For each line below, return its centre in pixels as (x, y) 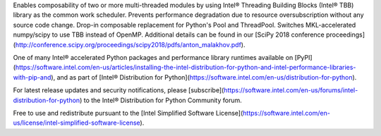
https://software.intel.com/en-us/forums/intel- (291, 90)
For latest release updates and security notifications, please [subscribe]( (119, 90)
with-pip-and (32, 77)
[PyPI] (304, 57)
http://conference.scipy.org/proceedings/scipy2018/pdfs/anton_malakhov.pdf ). (130, 44)
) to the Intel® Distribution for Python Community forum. (161, 100)
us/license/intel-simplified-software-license (77, 123)
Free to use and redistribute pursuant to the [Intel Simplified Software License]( (128, 113)
